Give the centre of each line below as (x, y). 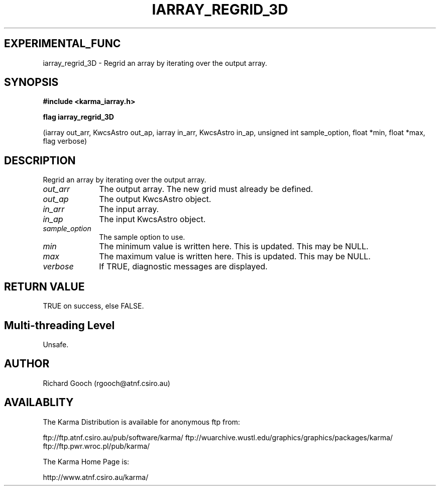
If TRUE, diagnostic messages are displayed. (183, 267)
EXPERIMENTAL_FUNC (63, 44)
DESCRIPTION (40, 160)
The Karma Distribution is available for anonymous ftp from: (141, 422)
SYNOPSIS (31, 82)
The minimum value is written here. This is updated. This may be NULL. (234, 247)
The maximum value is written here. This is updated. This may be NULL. (235, 257)
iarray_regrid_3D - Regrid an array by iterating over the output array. (155, 63)
